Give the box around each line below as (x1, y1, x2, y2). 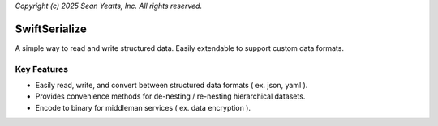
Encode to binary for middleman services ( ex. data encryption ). (35, 103, 251, 112)
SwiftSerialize (15, 22, 87, 36)
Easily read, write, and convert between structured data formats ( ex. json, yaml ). (35, 81, 308, 90)
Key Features (15, 63, 69, 74)
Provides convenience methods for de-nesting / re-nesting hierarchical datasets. (35, 91, 306, 101)
